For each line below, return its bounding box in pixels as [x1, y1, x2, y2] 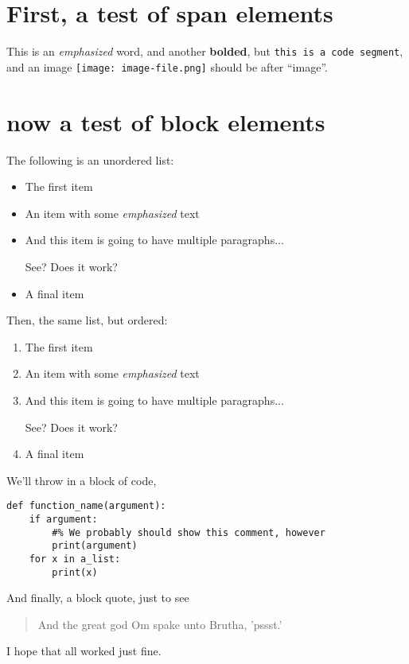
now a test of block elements [6, 105, 325, 138]
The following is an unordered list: [6, 151, 174, 168]
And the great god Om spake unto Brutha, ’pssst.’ [37, 615, 282, 632]
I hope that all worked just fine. [6, 643, 162, 659]
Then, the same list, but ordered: [6, 312, 168, 328]
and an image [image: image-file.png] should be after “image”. [6, 58, 328, 75]
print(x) [52, 566, 98, 578]
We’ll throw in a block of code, [6, 472, 157, 488]
